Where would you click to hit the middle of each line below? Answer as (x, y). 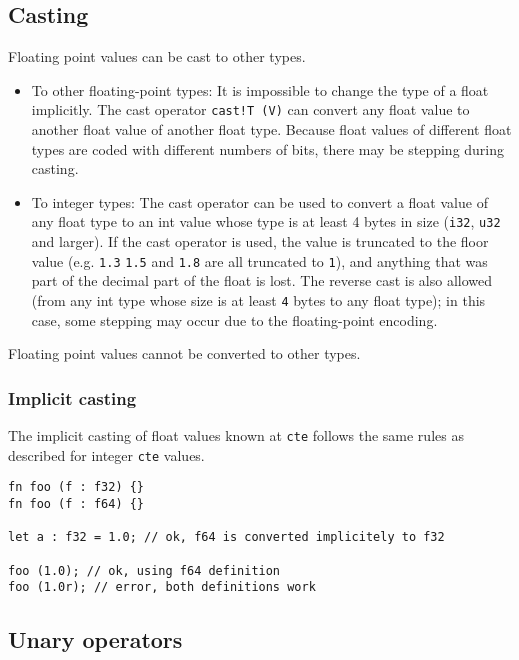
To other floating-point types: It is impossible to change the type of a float (260, 89)
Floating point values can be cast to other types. (157, 56)
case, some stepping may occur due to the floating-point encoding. (234, 319)
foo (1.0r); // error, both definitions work (162, 587)
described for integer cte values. (106, 454)
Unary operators (95, 639)
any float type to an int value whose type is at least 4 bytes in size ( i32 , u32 (266, 221)
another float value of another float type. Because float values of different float (271, 129)
